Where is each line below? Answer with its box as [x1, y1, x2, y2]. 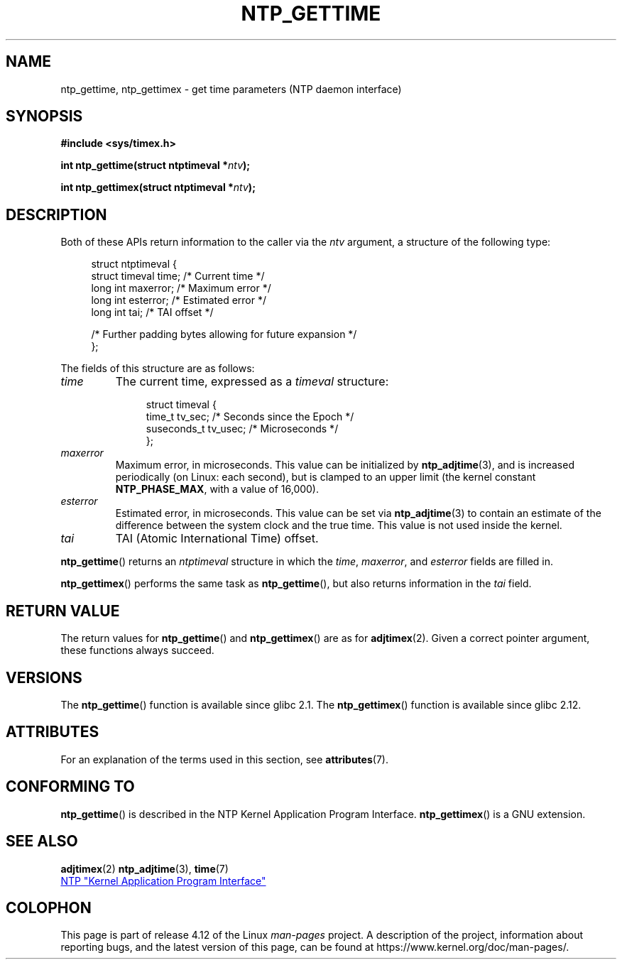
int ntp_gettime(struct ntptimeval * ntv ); [60, 159, 251, 172]
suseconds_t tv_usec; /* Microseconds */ [146, 422, 339, 435]
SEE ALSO [6, 832, 78, 851]
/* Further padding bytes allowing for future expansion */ [91, 328, 357, 341]
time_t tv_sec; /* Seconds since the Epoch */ [146, 410, 354, 423]
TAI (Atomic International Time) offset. [115, 531, 319, 546]
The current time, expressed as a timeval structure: [115, 374, 389, 389]
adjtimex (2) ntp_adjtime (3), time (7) [60, 862, 229, 875]
